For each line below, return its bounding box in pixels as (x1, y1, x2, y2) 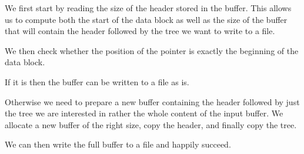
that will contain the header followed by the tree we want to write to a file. (5, 25, 275, 37)
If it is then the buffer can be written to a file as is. (5, 75, 189, 88)
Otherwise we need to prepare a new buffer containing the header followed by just (5, 95, 300, 108)
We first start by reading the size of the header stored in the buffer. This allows (5, 2, 292, 14)
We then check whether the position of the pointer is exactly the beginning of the (5, 44, 299, 56)
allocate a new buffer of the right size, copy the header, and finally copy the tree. (5, 118, 297, 130)
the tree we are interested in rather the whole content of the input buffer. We (5, 107, 283, 119)
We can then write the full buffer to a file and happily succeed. (5, 138, 231, 150)
